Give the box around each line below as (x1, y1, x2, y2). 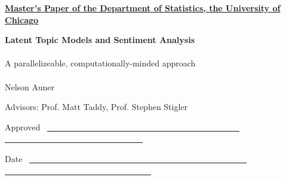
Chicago (5, 13, 39, 26)
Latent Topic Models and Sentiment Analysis (5, 33, 195, 46)
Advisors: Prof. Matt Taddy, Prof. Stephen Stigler (5, 100, 188, 113)
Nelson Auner (5, 80, 54, 93)
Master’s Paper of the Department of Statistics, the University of (5, 2, 281, 14)
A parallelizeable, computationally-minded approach (5, 57, 196, 69)
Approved (5, 120, 41, 133)
